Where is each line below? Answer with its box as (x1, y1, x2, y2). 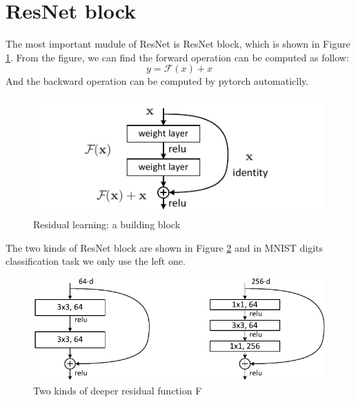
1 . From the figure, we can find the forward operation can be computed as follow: (6, 50, 349, 64)
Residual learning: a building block (33, 217, 181, 231)
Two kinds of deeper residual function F (33, 383, 202, 398)
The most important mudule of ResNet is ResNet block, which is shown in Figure (6, 37, 350, 51)
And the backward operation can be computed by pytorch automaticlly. (6, 74, 309, 88)
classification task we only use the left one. (6, 254, 186, 268)
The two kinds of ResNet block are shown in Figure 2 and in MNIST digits (6, 240, 324, 254)
